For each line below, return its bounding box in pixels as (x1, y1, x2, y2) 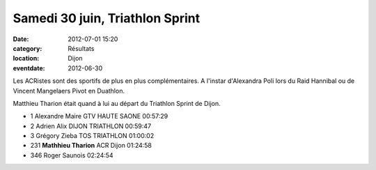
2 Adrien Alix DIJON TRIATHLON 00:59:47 (30, 122, 152, 130)
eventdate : (13, 63, 45, 72)
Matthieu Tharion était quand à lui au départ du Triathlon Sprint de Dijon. (13, 99, 221, 107)
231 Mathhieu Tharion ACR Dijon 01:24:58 (30, 141, 152, 150)
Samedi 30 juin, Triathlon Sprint (13, 10, 201, 26)
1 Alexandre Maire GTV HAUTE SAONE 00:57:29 (30, 112, 169, 121)
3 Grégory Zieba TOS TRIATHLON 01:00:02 (30, 132, 155, 140)
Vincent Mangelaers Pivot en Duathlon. (13, 86, 125, 95)
